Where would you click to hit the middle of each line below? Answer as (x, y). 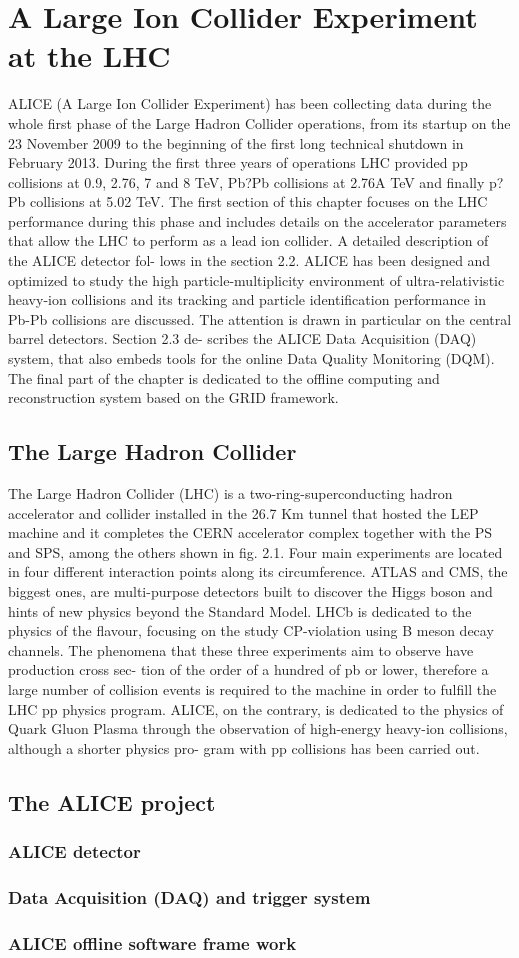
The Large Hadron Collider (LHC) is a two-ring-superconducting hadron (230, 493)
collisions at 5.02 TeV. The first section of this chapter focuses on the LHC (258, 201)
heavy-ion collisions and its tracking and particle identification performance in (247, 299)
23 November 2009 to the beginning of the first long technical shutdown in (236, 142)
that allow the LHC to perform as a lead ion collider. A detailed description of (248, 240)
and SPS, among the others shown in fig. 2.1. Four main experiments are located (255, 551)
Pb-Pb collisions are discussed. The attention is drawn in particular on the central (260, 318)
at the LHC (89, 55)
